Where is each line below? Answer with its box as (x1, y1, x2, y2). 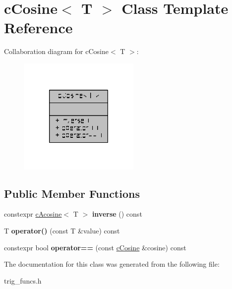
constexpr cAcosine (4, 209, 62, 219)
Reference (4, 17, 73, 38)
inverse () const (92, 209, 142, 219)
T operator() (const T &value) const (4, 225, 120, 235)
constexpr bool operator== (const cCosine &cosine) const (4, 242, 186, 252)
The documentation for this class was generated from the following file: (4, 259, 220, 269)
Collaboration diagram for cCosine (4, 46, 109, 57)
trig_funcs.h (4, 275, 42, 286)
